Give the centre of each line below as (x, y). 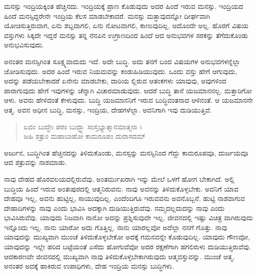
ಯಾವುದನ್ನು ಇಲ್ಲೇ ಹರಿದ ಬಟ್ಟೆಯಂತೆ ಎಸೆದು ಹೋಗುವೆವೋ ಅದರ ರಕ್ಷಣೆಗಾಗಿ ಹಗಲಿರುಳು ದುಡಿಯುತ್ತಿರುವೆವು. (128, 247)
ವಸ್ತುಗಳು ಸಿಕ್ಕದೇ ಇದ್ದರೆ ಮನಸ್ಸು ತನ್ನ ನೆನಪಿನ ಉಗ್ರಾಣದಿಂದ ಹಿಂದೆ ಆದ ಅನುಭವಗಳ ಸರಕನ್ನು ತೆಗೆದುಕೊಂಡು (126, 35)
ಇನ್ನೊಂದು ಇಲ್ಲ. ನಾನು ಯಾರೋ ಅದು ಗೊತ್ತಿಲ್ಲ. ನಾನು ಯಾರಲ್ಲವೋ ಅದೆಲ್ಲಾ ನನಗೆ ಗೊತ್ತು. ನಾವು (116, 227)
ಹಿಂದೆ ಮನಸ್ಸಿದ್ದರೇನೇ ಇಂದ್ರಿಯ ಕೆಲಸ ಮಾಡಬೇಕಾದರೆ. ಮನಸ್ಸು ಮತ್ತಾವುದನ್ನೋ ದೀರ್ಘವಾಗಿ (107, 16)
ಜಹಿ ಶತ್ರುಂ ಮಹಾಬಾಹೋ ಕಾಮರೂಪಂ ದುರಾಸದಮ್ (84, 136)
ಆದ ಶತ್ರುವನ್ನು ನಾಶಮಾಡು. (35, 162)
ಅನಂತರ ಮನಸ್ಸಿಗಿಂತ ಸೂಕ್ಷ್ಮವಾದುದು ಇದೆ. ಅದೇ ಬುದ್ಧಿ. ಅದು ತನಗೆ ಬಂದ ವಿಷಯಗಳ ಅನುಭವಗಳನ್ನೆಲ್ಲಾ (122, 61)
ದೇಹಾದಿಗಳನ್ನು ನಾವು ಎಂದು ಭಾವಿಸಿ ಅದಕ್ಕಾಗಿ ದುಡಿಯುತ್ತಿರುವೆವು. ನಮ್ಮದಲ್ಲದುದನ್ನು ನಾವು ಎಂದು (114, 208)
